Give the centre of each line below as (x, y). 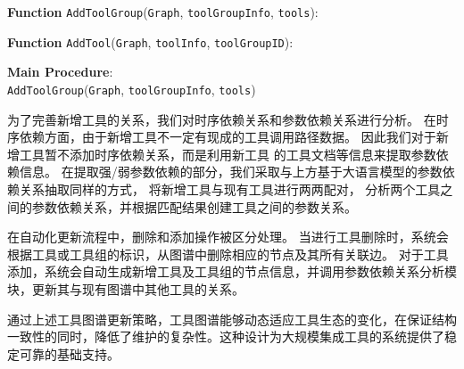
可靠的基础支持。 (69, 353)
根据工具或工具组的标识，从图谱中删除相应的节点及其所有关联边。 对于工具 (228, 254)
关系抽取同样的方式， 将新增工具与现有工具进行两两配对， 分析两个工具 (230, 189)
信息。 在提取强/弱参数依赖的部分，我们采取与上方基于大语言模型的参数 (231, 172)
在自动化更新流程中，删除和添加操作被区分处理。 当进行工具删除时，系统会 (228, 237)
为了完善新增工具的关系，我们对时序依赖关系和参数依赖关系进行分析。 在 (222, 119)
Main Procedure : (60, 72)
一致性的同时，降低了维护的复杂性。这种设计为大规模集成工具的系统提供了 (226, 336)
